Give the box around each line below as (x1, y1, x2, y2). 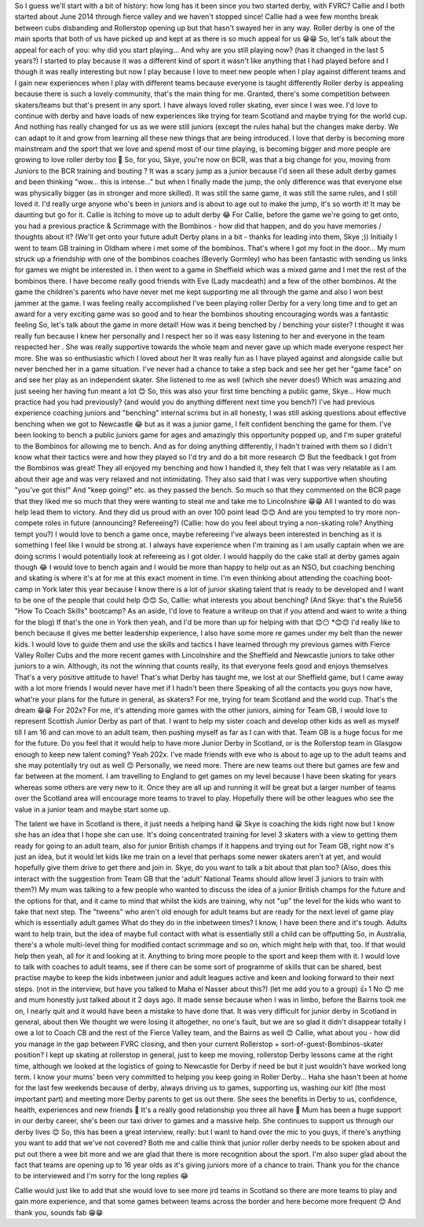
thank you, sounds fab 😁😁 (14, 1207, 104, 1217)
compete (14, 518, 43, 528)
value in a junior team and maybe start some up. (14, 805, 170, 814)
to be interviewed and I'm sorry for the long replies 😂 (14, 1171, 188, 1181)
